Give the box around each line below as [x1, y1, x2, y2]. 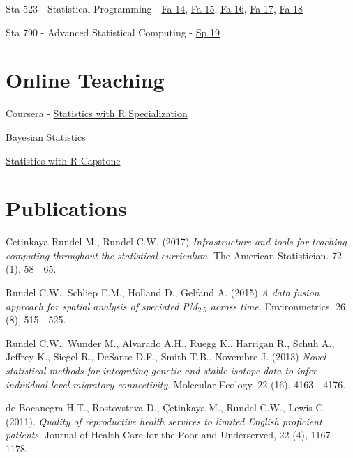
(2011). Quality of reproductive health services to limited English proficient [6, 413, 322, 428]
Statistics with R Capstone [6, 153, 121, 167]
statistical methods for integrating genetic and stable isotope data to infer [6, 362, 317, 377]
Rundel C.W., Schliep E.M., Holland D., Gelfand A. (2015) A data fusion [6, 285, 320, 299]
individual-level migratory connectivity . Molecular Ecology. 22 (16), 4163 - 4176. [6, 376, 346, 391]
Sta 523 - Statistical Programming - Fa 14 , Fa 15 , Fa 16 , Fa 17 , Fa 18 [6, 1, 303, 15]
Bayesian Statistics [6, 129, 86, 144]
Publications [6, 194, 127, 222]
